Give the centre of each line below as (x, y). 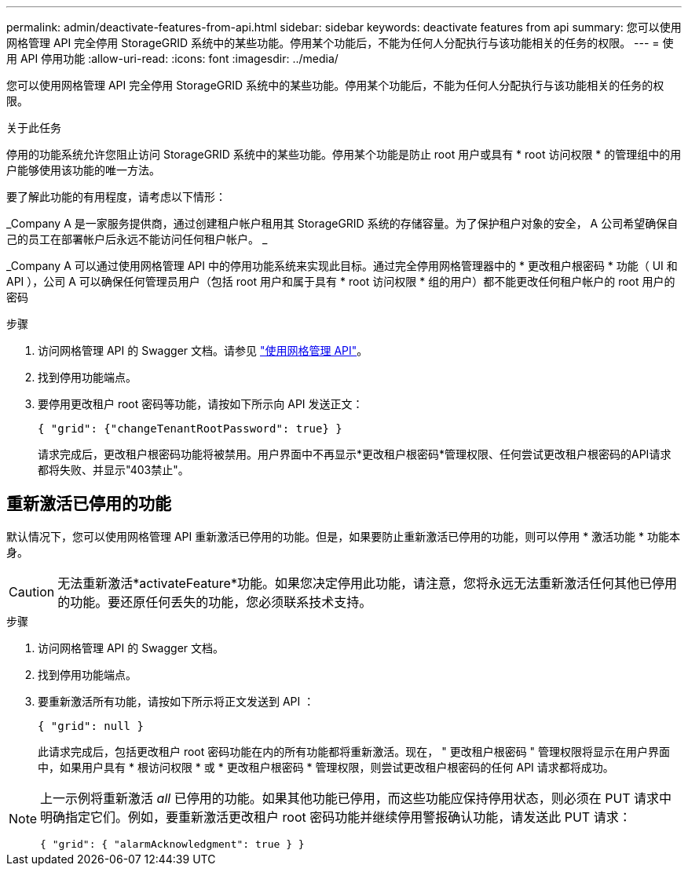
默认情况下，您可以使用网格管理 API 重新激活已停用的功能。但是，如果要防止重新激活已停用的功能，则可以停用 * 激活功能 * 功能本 (344, 536)
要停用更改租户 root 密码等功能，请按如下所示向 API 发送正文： (201, 404)
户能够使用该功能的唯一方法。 (83, 170)
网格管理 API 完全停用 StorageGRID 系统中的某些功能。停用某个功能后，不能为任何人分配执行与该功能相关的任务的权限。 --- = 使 (340, 43)
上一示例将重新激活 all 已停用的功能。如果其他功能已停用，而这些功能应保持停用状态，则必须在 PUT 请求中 (356, 798)
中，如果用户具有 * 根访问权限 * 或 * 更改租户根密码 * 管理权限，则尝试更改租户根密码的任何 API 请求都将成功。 (326, 767)
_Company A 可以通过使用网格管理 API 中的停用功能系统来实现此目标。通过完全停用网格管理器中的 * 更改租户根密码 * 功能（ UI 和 (342, 266)
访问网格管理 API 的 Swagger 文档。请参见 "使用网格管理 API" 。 (203, 350)
